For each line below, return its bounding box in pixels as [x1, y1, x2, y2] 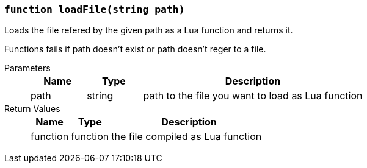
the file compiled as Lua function [111, 130, 262, 143]
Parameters [4, 63, 51, 74]
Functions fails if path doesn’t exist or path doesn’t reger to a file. [4, 44, 266, 55]
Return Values [4, 103, 60, 114]
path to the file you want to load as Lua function [143, 89, 363, 102]
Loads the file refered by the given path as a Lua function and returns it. [4, 25, 293, 36]
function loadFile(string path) [4, 4, 185, 15]
